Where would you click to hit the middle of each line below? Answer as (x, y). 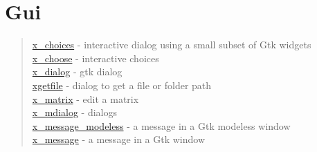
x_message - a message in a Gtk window (119, 139)
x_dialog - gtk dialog (77, 72)
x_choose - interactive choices (96, 58)
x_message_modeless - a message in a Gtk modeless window (161, 125)
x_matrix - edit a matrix (85, 98)
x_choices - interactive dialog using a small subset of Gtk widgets (172, 45)
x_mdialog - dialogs (74, 112)
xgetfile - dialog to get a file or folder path (122, 85)
